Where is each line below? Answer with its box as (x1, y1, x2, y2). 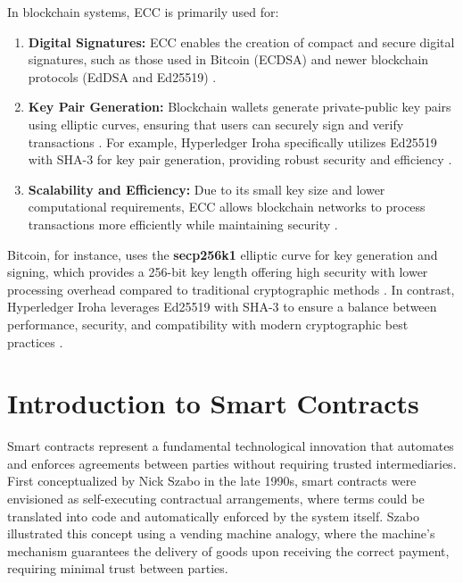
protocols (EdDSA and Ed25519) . (28, 67, 217, 86)
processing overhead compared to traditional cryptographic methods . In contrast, (7, 279, 455, 298)
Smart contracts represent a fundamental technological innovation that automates (7, 437, 454, 455)
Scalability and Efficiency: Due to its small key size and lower (28, 179, 385, 198)
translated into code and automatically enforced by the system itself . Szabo (7, 506, 420, 525)
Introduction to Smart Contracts (7, 385, 419, 421)
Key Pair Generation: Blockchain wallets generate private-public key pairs (28, 97, 451, 116)
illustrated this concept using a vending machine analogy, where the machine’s (7, 524, 435, 543)
